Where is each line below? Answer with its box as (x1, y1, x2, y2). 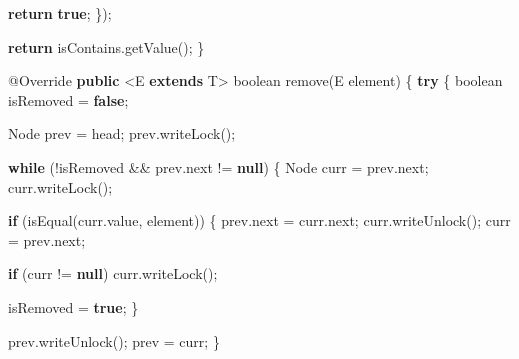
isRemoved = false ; (8, 89, 129, 110)
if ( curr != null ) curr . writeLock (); (8, 263, 218, 284)
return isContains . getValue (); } (8, 36, 205, 57)
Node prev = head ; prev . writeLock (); (8, 123, 236, 144)
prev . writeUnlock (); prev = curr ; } (8, 330, 220, 351)
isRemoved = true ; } (8, 296, 139, 317)
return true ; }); (8, 3, 112, 23)
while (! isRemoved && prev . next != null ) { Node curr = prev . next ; (8, 156, 429, 177)
